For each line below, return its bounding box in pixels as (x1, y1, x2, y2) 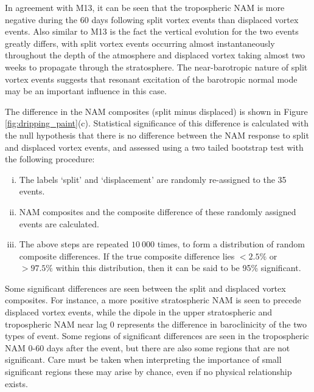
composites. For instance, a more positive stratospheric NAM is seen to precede (5, 294, 301, 306)
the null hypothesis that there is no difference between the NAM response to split (5, 128, 309, 141)
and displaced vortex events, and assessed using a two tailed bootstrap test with (5, 140, 304, 153)
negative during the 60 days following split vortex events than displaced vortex (5, 13, 299, 26)
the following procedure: (5, 153, 95, 165)
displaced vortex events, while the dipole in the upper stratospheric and (5, 306, 273, 318)
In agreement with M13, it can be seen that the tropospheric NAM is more (5, 1, 285, 13)
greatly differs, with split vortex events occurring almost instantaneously (5, 36, 275, 49)
